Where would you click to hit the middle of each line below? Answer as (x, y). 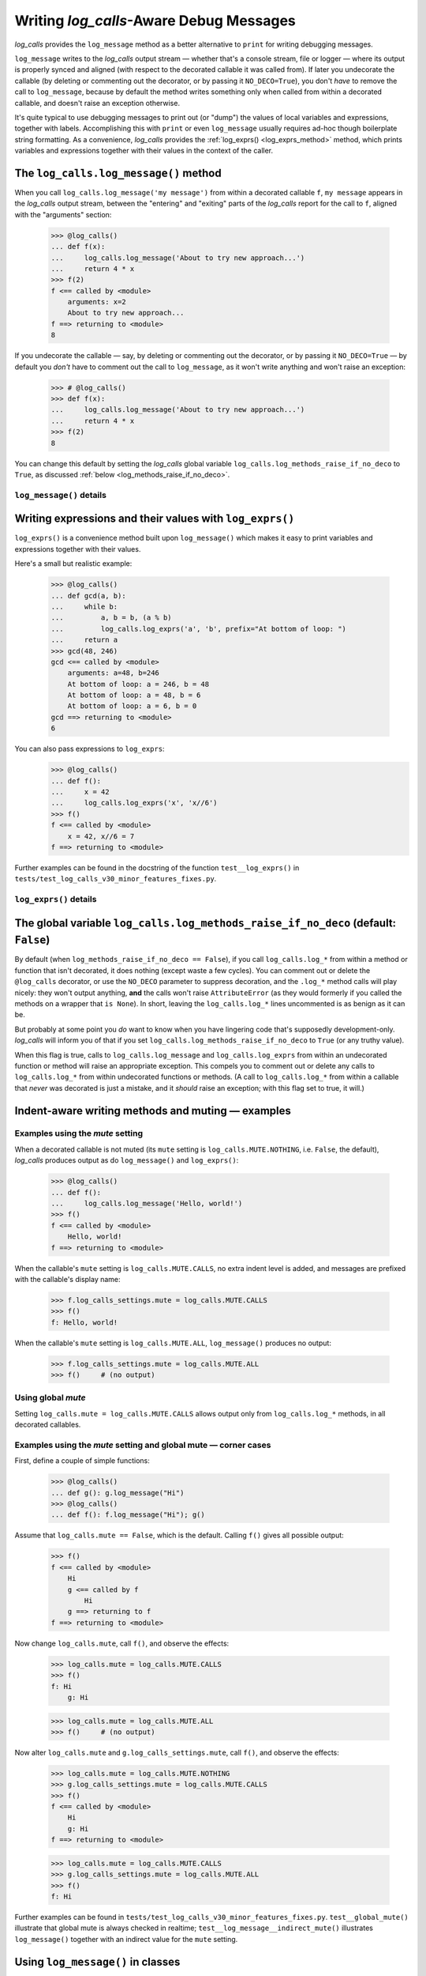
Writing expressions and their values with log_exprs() (155, 519)
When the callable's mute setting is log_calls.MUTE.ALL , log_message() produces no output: (173, 1343)
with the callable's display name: (68, 1279)
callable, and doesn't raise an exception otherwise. (97, 103)
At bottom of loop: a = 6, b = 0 (132, 706)
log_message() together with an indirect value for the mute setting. (126, 1939)
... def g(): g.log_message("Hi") (118, 1493)
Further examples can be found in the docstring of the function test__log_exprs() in (157, 867)
